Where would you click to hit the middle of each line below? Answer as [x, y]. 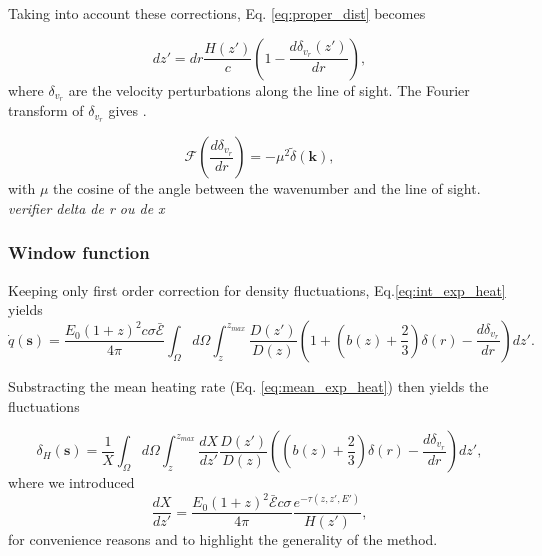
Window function [79, 252]
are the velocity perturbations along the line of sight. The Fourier [269, 89]
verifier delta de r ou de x [86, 207]
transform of [46, 110]
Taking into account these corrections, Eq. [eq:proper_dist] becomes [217, 13]
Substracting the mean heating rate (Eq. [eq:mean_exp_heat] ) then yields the [248, 385]
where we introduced [71, 482]
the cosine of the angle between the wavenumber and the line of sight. [267, 188]
